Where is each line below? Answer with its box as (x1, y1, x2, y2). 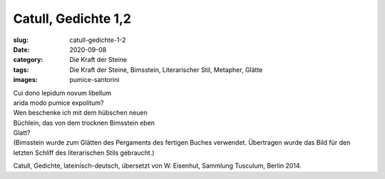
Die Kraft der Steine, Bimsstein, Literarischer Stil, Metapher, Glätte (69, 65, 263, 74)
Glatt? (13, 128, 31, 137)
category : (13, 56, 43, 64)
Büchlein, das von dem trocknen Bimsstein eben (13, 118, 155, 127)
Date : (13, 45, 30, 53)
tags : (13, 65, 29, 74)
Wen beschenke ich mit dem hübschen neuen (13, 108, 148, 117)
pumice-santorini (69, 76, 120, 84)
